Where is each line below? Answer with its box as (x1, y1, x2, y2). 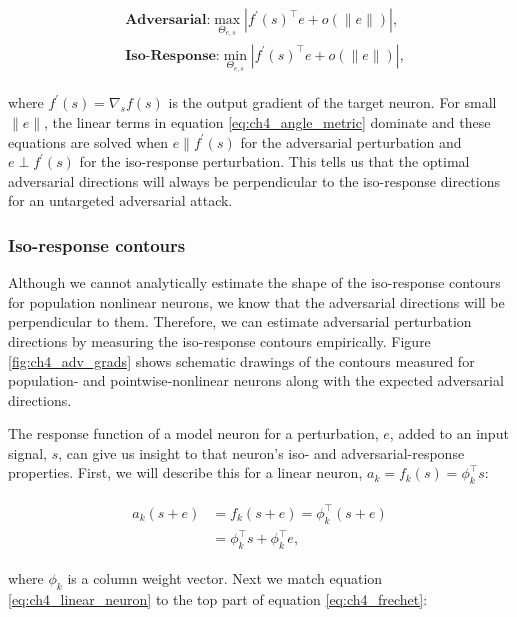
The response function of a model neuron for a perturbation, (8, 423, 379, 444)
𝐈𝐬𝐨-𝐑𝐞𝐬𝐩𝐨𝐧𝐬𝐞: (125, 48, 220, 63)
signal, (8, 442, 47, 463)
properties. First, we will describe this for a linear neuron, (8, 462, 363, 483)
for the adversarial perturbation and (240, 131, 462, 152)
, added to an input (389, 423, 509, 444)
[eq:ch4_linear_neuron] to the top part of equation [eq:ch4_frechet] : (8, 588, 428, 609)
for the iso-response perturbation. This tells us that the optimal (79, 151, 470, 172)
